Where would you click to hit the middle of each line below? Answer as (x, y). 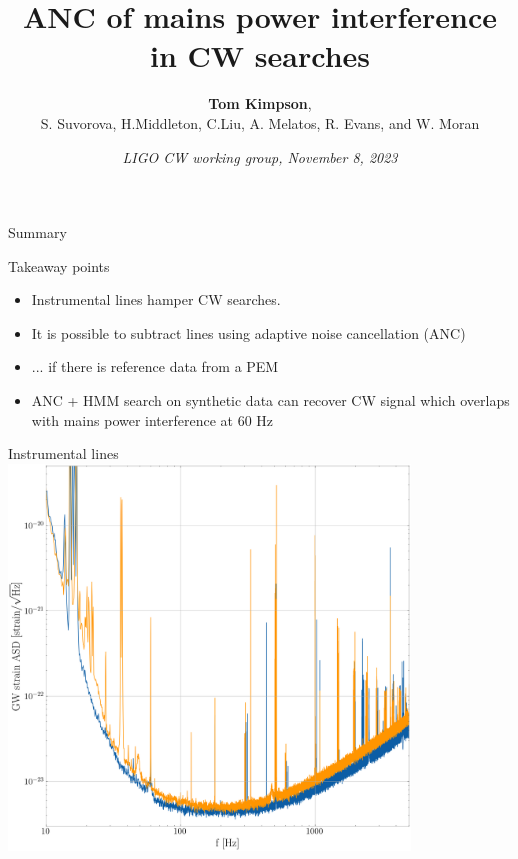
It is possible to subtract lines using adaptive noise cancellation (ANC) (248, 332)
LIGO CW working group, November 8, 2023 (260, 156)
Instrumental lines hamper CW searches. (156, 299)
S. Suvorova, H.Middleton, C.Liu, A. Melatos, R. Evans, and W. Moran (260, 122)
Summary (37, 232)
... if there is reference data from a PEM (155, 366)
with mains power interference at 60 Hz (152, 419)
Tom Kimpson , (260, 103)
